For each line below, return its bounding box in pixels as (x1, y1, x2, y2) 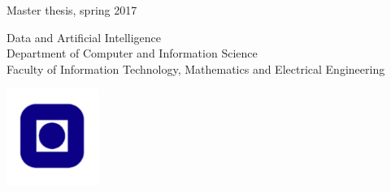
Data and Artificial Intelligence (7, 28, 162, 45)
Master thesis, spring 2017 (7, 2, 137, 18)
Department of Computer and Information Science (7, 45, 258, 62)
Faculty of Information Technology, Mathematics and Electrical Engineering (7, 60, 385, 77)
